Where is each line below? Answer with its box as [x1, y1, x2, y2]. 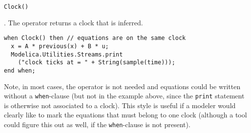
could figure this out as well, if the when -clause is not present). [4, 119, 190, 129]
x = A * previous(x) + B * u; [11, 42, 109, 50]
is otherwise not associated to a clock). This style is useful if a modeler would [4, 100, 236, 110]
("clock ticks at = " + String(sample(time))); [18, 59, 175, 66]
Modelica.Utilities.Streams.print [11, 51, 123, 58]
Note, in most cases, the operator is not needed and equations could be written [4, 81, 241, 91]
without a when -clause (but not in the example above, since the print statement [4, 91, 245, 101]
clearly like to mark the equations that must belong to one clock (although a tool [4, 110, 247, 120]
